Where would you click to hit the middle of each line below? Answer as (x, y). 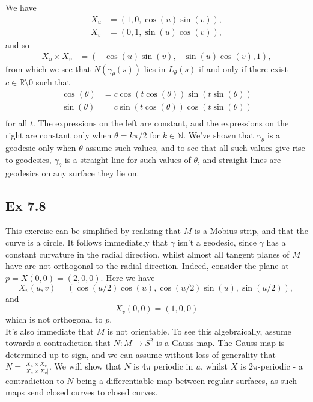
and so (17, 44)
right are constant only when (59, 135)
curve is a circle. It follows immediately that (87, 242)
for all (17, 122)
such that (53, 82)
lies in (155, 69)
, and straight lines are (239, 159)
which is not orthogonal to (54, 319)
